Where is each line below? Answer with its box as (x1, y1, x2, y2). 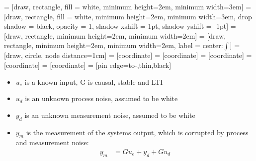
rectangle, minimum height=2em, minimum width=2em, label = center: (4, 40, 223, 51)
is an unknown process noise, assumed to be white (25, 93, 178, 104)
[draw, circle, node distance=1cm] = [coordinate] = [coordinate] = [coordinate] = (4, 50, 252, 60)
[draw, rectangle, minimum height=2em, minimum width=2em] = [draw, (4, 30, 226, 41)
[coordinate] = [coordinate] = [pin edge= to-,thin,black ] (4, 59, 171, 70)
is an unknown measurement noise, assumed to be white (24, 109, 195, 120)
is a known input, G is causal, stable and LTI (24, 76, 163, 87)
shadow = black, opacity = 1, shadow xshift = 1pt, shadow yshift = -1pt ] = (4, 21, 236, 31)
